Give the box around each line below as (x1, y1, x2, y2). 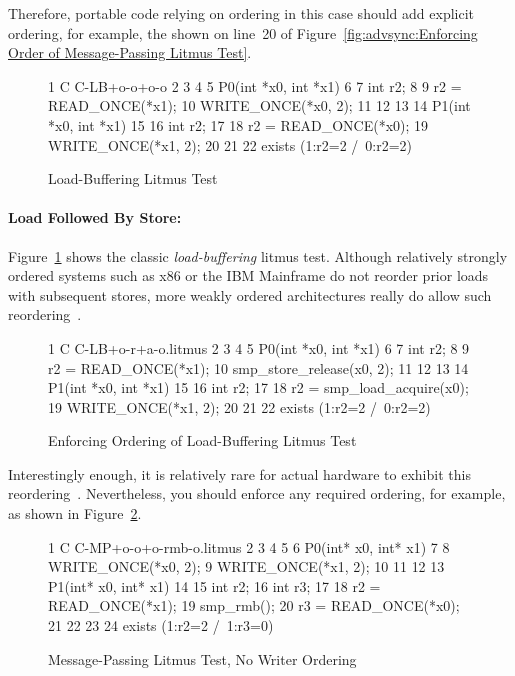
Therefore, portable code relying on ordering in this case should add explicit (8, 3, 475, 23)
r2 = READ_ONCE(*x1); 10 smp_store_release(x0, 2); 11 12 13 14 (48, 357, 469, 378)
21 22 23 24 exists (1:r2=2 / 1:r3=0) (48, 615, 274, 636)
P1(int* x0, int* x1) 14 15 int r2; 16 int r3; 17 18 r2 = (48, 575, 381, 596)
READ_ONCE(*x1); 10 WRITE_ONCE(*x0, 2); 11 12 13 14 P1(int (48, 95, 471, 116)
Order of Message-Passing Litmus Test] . (8, 42, 252, 63)
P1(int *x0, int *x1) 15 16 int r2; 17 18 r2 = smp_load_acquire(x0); (48, 377, 469, 398)
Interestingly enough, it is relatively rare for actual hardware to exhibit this (8, 463, 471, 484)
